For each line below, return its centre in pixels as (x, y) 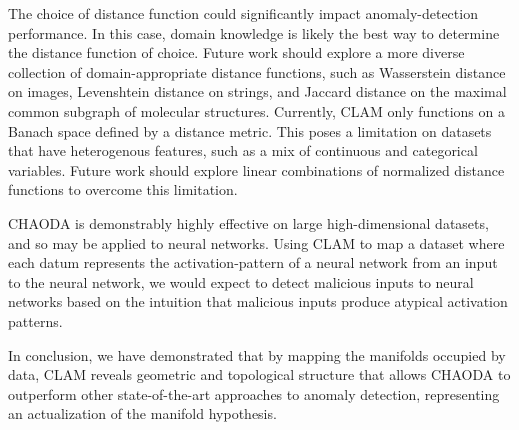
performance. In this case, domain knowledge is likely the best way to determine (254, 32)
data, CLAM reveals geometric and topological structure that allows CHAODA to (259, 374)
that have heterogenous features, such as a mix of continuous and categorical (243, 150)
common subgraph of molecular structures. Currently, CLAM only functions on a (256, 110)
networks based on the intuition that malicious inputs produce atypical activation (258, 301)
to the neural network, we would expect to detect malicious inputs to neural (241, 281)
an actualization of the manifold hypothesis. (142, 413)
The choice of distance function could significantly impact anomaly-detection (243, 13)
